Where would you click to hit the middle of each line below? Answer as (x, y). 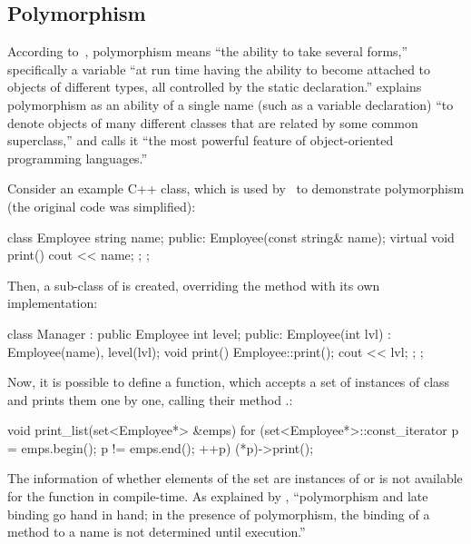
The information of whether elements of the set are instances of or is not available (235, 478)
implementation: (53, 303)
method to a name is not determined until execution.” (157, 532)
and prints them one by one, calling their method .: (150, 399)
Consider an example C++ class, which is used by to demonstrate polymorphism (236, 188)
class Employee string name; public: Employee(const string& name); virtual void (231, 237)
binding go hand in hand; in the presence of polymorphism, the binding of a (219, 514)
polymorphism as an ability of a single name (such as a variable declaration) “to (231, 104)
